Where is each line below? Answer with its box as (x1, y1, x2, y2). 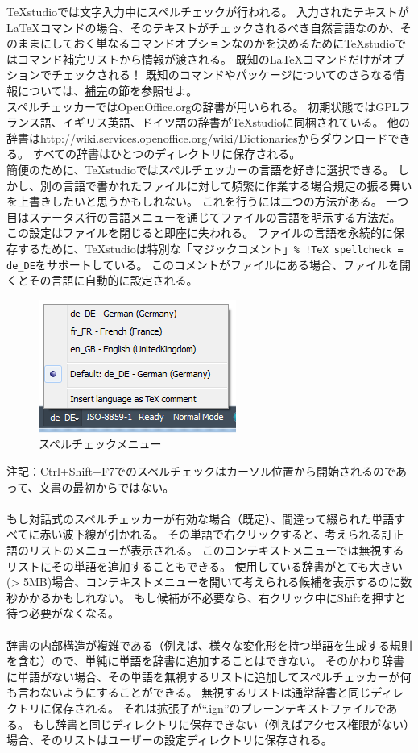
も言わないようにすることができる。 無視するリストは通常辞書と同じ (6, 684, 371, 701)
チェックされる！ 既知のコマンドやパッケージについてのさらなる (51, 66, 393, 83)
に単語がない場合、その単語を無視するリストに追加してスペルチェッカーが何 (6, 668, 412, 684)
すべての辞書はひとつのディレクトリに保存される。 (32, 145, 301, 162)
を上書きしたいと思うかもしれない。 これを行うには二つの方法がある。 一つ (6, 193, 409, 210)
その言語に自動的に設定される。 (28, 272, 198, 289)
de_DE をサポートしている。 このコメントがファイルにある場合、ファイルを (6, 256, 400, 272)
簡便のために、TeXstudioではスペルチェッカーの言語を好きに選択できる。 (6, 160, 395, 177)
